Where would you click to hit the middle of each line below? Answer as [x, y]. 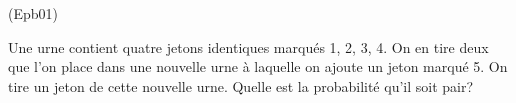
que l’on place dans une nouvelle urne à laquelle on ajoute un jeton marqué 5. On [258, 66]
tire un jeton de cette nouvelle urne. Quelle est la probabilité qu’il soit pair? [241, 85]
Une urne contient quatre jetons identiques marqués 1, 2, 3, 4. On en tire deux [248, 46]
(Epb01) [33, 13]
